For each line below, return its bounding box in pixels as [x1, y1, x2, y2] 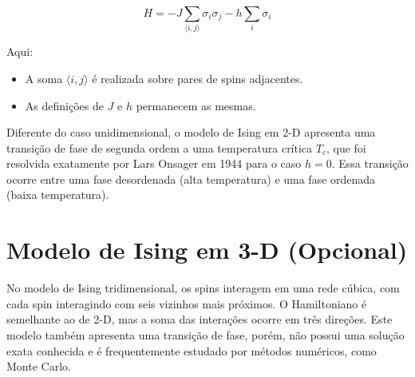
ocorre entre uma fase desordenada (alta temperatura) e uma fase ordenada [6, 170, 376, 187]
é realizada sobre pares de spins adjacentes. [92, 69, 303, 86]
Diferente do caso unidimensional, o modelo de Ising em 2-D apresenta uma [6, 124, 376, 141]
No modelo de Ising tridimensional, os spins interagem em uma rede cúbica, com [6, 280, 400, 296]
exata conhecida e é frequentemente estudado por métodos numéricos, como [6, 342, 377, 359]
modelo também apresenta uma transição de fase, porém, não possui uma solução [6, 326, 405, 343]
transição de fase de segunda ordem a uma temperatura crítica [6, 139, 313, 156]
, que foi [326, 139, 366, 156]
